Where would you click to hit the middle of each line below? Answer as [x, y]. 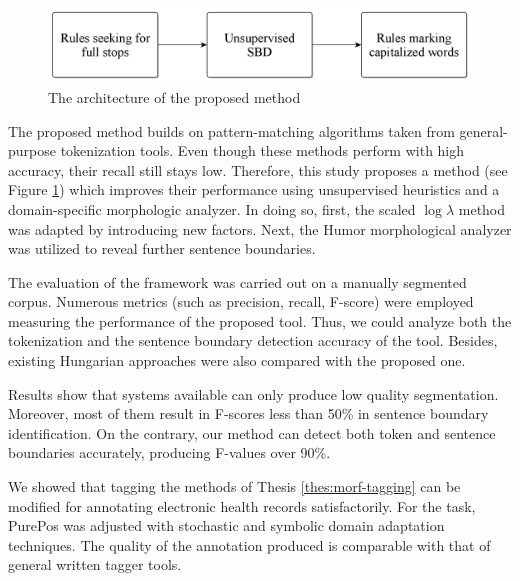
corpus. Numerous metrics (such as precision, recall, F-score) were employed [241, 301]
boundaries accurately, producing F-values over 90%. [169, 452]
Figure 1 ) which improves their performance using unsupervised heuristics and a [254, 189]
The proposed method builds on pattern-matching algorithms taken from [231, 130]
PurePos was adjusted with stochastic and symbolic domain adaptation [226, 525]
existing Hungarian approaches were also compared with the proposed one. [237, 360]
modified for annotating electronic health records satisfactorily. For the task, [242, 505]
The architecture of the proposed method [174, 96]
